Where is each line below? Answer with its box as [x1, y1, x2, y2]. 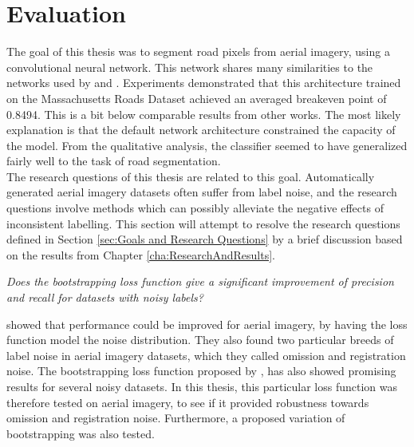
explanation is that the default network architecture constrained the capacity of [6, 121, 396, 138]
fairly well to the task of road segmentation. [6, 152, 221, 169]
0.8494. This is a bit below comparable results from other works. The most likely [6, 105, 401, 122]
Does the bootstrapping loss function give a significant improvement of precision [6, 273, 394, 290]
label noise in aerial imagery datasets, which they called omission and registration [6, 346, 406, 363]
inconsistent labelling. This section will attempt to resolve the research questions [6, 215, 400, 231]
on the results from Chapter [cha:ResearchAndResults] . [6, 246, 275, 263]
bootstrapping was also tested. [6, 425, 155, 441]
